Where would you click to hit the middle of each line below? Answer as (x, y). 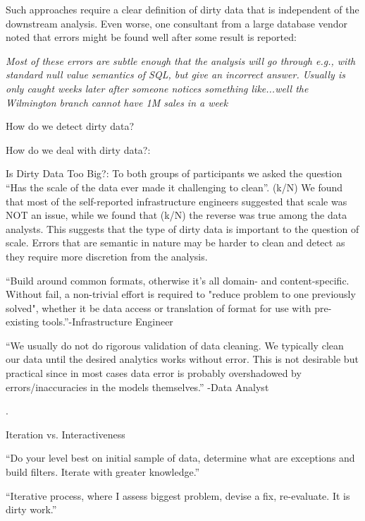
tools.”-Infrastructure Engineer (107, 322)
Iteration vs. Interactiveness (66, 434)
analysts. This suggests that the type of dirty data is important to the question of (182, 228)
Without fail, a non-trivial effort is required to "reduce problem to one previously (181, 294)
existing (23, 322)
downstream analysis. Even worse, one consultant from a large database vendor (177, 23)
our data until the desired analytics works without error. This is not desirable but (182, 359)
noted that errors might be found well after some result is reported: (151, 37)
